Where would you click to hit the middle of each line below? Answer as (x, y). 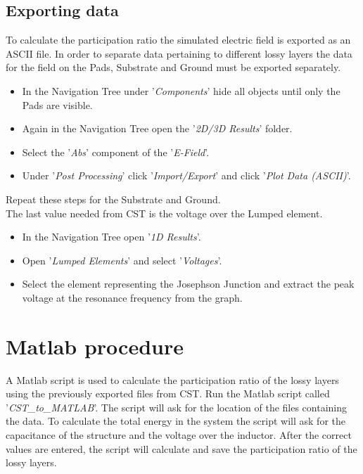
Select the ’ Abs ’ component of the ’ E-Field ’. (116, 152)
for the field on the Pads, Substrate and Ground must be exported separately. (173, 67)
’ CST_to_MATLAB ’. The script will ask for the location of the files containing (177, 407)
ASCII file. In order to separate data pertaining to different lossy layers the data (179, 53)
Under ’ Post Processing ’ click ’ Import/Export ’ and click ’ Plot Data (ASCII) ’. (186, 175)
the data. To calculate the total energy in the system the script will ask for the (176, 421)
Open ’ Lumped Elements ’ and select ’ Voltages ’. (122, 260)
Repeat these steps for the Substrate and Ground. (113, 199)
